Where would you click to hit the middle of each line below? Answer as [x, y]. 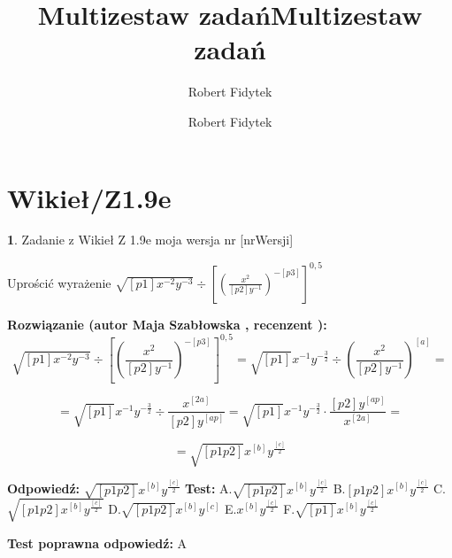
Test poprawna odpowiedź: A [97, 542]
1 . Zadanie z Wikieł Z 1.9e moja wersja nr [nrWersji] [150, 240]
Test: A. [209, 488]
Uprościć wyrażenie [59, 282]
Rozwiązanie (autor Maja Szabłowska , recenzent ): [167, 324]
